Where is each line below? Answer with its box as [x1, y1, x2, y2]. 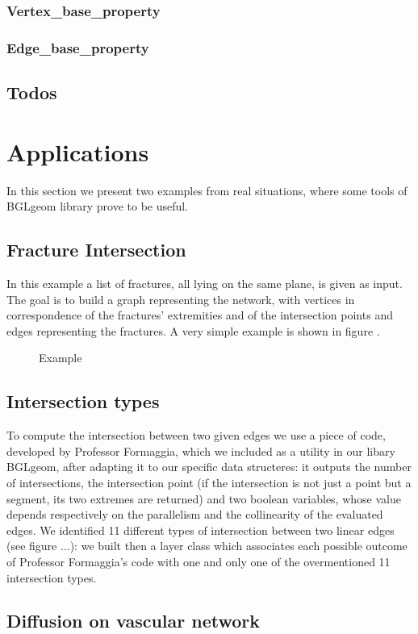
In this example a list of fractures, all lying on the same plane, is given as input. [6, 274, 403, 291]
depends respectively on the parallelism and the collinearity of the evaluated [6, 506, 383, 523]
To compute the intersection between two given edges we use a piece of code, [6, 427, 386, 444]
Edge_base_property [6, 37, 149, 57]
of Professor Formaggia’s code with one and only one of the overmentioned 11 [6, 553, 391, 569]
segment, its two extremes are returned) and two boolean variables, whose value [6, 490, 401, 507]
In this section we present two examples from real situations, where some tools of [6, 181, 408, 198]
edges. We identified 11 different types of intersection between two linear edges [6, 521, 395, 538]
